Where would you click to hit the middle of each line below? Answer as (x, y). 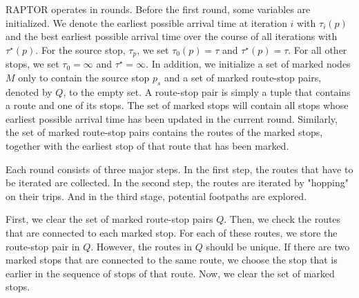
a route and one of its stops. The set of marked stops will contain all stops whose (177, 105)
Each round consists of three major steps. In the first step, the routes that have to (179, 169)
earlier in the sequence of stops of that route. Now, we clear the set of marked (170, 273)
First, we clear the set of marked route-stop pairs (109, 219)
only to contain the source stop (84, 77)
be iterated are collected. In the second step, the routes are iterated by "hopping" (177, 182)
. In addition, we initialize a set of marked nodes (248, 64)
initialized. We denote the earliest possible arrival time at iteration (146, 22)
